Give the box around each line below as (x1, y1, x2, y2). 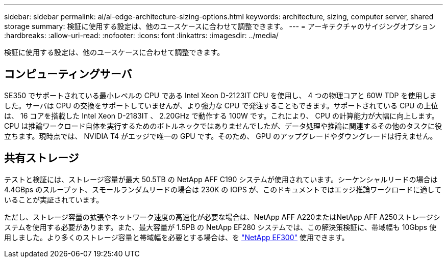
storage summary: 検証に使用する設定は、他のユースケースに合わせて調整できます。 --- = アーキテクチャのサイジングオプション (4, 22, 436, 31)
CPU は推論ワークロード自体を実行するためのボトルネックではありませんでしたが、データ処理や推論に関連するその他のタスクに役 (4, 121, 442, 130)
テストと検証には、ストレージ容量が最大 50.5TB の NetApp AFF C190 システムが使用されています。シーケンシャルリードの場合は (4, 174, 438, 184)
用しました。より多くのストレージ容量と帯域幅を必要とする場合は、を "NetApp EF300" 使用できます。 (4, 232, 349, 242)
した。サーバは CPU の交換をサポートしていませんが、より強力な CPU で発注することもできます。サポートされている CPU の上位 (4, 101, 438, 110)
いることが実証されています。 (4, 195, 104, 204)
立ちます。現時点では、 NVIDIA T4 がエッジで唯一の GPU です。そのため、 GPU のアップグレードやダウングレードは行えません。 (4, 131, 437, 140)
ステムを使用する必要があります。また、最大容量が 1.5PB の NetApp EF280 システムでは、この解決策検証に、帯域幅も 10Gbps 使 (4, 222, 437, 231)
